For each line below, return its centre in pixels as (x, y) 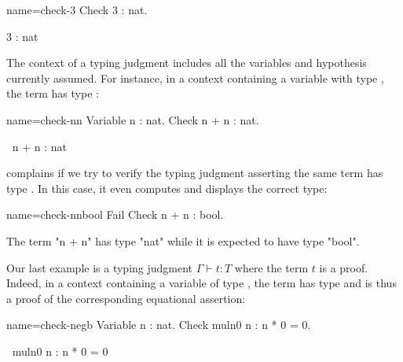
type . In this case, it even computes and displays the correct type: (167, 188)
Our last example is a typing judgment (100, 267)
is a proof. (344, 267)
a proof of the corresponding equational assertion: (126, 298)
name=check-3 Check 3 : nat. (77, 9)
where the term (271, 267)
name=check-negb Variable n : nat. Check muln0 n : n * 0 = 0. (159, 325)
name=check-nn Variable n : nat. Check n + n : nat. (133, 119)
